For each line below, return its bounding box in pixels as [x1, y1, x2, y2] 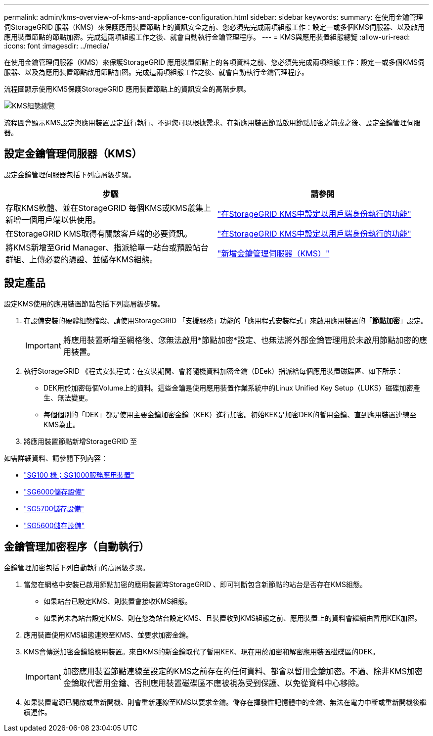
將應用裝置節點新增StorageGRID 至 [24, 437, 137, 445]
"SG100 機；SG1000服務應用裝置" [24, 470, 134, 479]
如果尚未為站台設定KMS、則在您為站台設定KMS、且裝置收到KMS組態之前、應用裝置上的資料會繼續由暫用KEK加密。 [43, 613, 422, 622]
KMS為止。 [43, 420, 80, 429]
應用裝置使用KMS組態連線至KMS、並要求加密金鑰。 [24, 630, 193, 639]
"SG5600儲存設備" [24, 521, 85, 530]
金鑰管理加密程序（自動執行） [4, 540, 149, 553]
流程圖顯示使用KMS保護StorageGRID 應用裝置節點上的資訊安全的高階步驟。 [4, 85, 250, 93]
